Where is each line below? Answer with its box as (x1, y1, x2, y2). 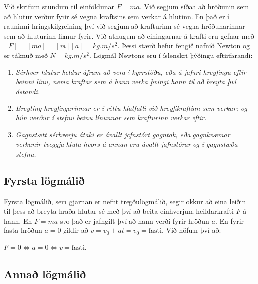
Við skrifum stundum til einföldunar (4, 1, 114, 11)
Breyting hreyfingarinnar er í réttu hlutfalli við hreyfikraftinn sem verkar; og (15, 103, 247, 113)
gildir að (63, 225, 88, 235)
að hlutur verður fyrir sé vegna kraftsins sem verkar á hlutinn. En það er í (4, 11, 229, 21)
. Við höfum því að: (161, 225, 221, 235)
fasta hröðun (4, 225, 42, 235)
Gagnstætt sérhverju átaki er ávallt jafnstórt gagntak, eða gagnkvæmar (15, 129, 230, 139)
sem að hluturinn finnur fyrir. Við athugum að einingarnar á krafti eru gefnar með (4, 30, 254, 41)
